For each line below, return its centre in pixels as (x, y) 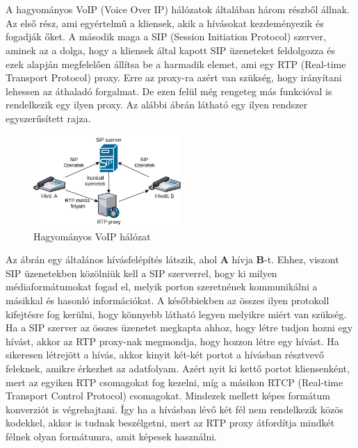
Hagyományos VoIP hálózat (92, 236)
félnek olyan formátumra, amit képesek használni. (111, 436)
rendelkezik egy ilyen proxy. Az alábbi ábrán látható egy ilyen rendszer (157, 105)
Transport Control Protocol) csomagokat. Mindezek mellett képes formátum (168, 396)
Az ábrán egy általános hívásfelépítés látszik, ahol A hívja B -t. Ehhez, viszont (172, 259)
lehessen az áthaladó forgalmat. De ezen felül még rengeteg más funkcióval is (169, 91)
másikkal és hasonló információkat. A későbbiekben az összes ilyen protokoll (168, 300)
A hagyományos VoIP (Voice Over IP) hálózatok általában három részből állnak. (178, 9)
